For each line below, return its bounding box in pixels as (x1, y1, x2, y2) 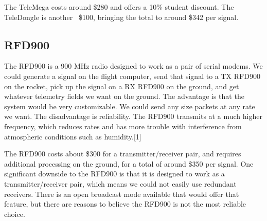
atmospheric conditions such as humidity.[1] (4, 131, 141, 142)
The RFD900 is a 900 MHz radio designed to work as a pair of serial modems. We (4, 61, 263, 71)
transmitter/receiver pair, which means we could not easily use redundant (4, 178, 237, 189)
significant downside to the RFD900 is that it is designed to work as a (4, 168, 225, 179)
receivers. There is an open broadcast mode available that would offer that (4, 188, 239, 199)
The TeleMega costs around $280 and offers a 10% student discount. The (4, 2, 234, 12)
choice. (4, 208, 25, 219)
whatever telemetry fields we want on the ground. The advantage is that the (4, 91, 244, 102)
